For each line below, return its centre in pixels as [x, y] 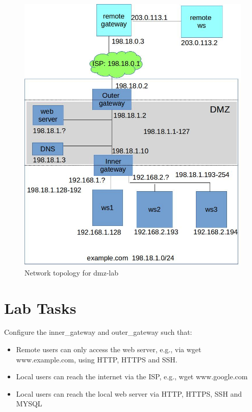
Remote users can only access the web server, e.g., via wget [109, 349]
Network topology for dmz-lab [72, 272]
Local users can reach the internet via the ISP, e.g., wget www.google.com [132, 376]
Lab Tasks [40, 307]
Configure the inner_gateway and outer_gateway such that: [98, 332]
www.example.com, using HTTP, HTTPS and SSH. [97, 359]
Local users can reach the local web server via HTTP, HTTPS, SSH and [129, 393]
